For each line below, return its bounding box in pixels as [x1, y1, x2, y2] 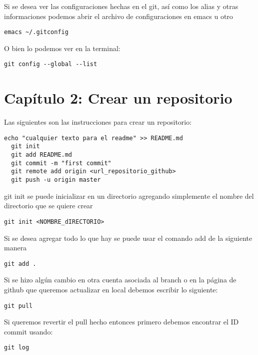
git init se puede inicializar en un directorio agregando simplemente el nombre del [4, 190, 254, 201]
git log [4, 344, 29, 351]
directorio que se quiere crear [4, 200, 93, 211]
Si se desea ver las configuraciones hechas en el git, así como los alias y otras [4, 1, 238, 11]
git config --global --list [4, 61, 97, 68]
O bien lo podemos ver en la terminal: [4, 43, 120, 53]
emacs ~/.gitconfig [4, 29, 68, 36]
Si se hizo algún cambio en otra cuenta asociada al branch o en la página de [4, 274, 236, 285]
